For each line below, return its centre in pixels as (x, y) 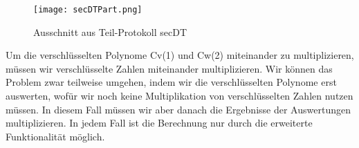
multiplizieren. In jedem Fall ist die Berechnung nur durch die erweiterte (159, 123)
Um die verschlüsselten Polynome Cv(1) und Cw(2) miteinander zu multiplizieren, (180, 55)
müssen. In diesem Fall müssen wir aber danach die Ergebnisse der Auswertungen (178, 109)
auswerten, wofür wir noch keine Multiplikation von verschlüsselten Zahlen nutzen (179, 96)
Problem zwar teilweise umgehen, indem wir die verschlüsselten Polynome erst (171, 82)
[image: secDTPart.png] (88, 10)
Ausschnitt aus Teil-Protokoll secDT (110, 31)
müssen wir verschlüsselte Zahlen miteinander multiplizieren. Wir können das (169, 68)
